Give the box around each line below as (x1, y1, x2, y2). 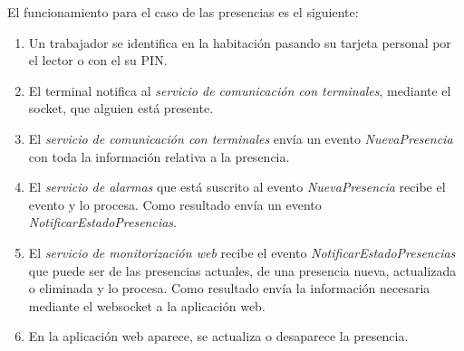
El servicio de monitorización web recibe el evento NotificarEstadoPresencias (28, 242, 456, 261)
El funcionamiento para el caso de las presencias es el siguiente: (7, 3, 359, 21)
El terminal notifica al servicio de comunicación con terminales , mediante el (28, 81, 451, 100)
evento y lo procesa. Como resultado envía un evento (28, 194, 322, 213)
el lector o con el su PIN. (28, 51, 168, 70)
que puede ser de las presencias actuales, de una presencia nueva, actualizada (28, 261, 457, 280)
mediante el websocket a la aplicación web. (28, 296, 266, 315)
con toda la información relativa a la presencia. (28, 147, 290, 166)
